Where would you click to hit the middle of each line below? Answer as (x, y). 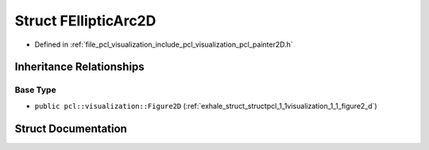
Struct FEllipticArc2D (85, 21)
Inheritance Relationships (79, 67)
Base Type (35, 90)
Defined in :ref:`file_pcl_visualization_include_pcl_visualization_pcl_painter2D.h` (164, 44)
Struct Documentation (71, 128)
